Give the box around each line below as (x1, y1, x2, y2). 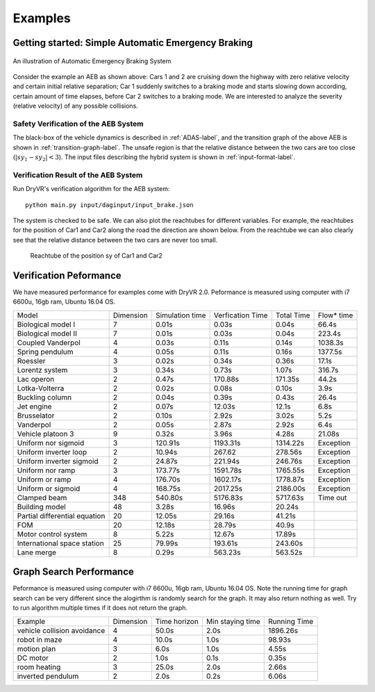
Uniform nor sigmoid (17, 438, 85, 447)
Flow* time (317, 310, 353, 320)
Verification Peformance (12, 270, 122, 281)
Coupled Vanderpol (17, 338, 81, 347)
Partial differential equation (17, 511, 106, 520)
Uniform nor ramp (17, 466, 76, 475)
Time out (317, 493, 347, 502)
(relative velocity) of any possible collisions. (12, 101, 138, 110)
